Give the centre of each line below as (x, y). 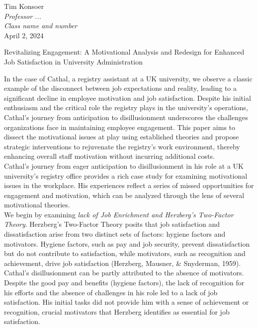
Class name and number (41, 26)
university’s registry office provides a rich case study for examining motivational (126, 175)
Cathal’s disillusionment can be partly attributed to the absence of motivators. (124, 273)
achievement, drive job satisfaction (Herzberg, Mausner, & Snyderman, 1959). (123, 263)
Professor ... (23, 16)
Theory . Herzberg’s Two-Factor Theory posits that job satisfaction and (112, 224)
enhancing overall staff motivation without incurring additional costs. (109, 156)
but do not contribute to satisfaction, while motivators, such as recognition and (125, 253)
